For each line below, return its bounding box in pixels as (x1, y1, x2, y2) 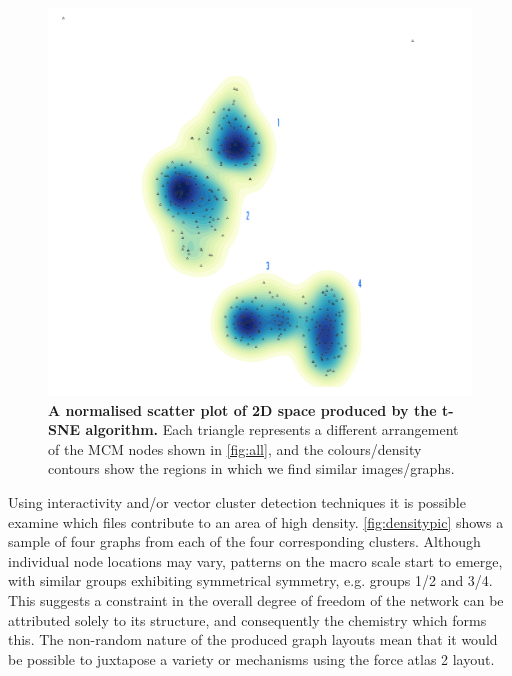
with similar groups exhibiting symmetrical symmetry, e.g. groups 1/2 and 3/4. (8, 570, 493, 591)
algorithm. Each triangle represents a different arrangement (85, 419, 459, 440)
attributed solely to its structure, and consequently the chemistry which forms (8, 609, 487, 630)
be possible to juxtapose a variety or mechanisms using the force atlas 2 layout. (8, 648, 495, 669)
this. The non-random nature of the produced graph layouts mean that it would (8, 629, 498, 650)
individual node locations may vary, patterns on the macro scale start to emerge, (8, 550, 503, 571)
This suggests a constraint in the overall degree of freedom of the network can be (8, 589, 504, 610)
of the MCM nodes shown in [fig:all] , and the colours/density (48, 438, 422, 459)
